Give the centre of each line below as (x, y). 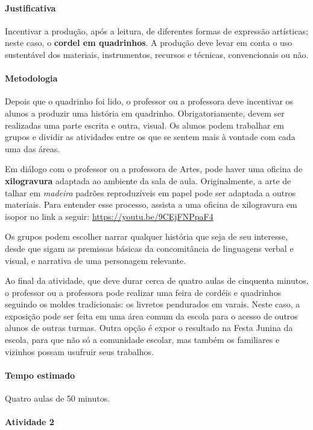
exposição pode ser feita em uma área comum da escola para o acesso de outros (151, 316)
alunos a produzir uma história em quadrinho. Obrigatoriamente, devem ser (145, 113)
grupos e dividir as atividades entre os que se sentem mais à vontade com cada (150, 137)
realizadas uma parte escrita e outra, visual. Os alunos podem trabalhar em (145, 125)
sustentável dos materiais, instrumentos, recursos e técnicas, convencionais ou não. (157, 54)
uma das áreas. (33, 148)
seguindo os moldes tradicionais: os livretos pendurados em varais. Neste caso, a (153, 304)
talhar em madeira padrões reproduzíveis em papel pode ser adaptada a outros (150, 192)
